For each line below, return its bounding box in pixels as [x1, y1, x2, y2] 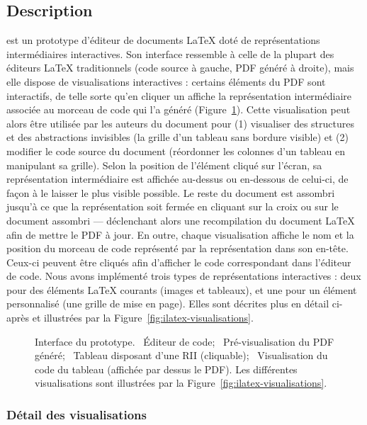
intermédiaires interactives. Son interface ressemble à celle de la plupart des [6, 46, 334, 61]
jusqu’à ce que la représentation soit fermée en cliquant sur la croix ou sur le [6, 199, 339, 214]
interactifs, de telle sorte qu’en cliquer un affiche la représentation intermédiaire [6, 88, 351, 103]
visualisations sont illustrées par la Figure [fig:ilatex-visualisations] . [35, 375, 327, 390]
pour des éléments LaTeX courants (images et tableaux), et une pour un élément [6, 282, 357, 297]
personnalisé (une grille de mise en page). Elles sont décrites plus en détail [6, 296, 329, 311]
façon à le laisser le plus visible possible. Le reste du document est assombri [6, 185, 335, 200]
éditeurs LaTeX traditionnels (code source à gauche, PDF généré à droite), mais [6, 60, 354, 75]
